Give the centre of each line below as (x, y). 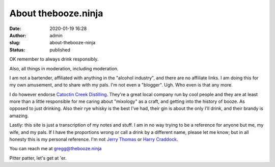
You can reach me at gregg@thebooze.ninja (56, 149)
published (60, 50)
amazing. (19, 116)
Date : (15, 29)
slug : (15, 43)
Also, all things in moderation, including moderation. (64, 68)
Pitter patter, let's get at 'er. (38, 158)
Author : (18, 35)
